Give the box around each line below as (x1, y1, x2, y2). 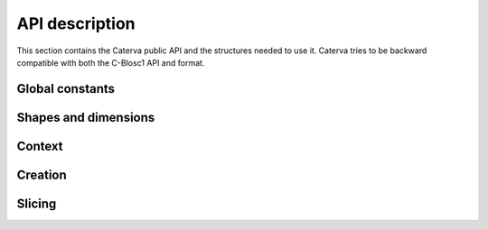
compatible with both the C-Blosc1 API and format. (16, 57, 205, 68)
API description (16, 14, 136, 33)
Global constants (16, 81, 116, 96)
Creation (16, 167, 67, 182)
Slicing (16, 196, 57, 211)
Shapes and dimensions (16, 109, 155, 125)
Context (16, 138, 63, 153)
